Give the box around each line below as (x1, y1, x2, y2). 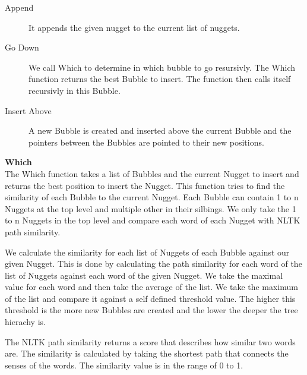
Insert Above (5, 104, 52, 116)
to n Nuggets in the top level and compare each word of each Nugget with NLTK (5, 214, 300, 226)
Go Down (5, 41, 39, 53)
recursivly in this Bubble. (29, 84, 121, 96)
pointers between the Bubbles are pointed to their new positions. (29, 135, 264, 148)
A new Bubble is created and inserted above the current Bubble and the (29, 124, 292, 137)
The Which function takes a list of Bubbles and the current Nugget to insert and (5, 167, 299, 179)
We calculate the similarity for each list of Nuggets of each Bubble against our (5, 245, 290, 258)
